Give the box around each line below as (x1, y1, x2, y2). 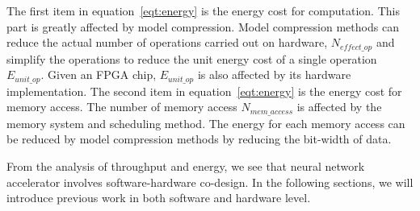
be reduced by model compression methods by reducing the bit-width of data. (6, 130, 392, 147)
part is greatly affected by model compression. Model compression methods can (6, 18, 399, 35)
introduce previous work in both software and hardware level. (6, 189, 311, 206)
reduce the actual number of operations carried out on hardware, (6, 34, 328, 51)
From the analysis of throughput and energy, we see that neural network (6, 157, 365, 174)
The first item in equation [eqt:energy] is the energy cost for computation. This (6, 2, 400, 19)
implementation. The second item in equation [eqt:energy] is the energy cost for (6, 82, 402, 99)
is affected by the (296, 98, 382, 115)
